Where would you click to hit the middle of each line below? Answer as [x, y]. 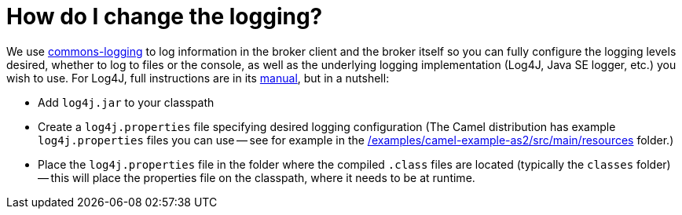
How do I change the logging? [165, 16]
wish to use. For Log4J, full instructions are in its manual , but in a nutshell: [198, 78]
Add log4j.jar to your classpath [126, 102]
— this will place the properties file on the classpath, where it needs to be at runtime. [257, 177]
